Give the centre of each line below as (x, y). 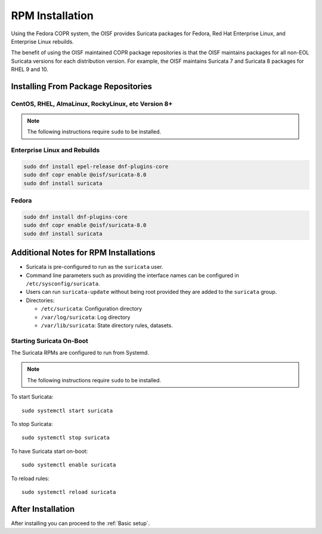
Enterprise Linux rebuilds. (42, 41)
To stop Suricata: (32, 424)
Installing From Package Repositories (81, 86)
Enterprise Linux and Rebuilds (55, 151)
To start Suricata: (32, 397)
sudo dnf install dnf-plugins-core (75, 217)
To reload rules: (30, 478)
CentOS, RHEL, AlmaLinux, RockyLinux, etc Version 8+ (92, 103)
